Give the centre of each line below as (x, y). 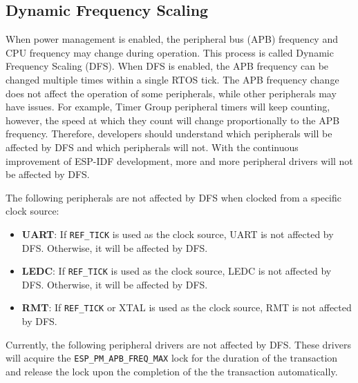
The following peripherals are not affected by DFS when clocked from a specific (174, 197)
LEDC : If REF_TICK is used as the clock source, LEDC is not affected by (177, 271)
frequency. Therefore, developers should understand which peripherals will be (169, 134)
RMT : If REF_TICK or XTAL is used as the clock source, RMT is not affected (187, 307)
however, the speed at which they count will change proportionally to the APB (173, 120)
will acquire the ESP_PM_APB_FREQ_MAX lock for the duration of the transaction (172, 358)
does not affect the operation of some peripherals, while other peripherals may (171, 93)
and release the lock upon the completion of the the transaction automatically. (172, 371)
